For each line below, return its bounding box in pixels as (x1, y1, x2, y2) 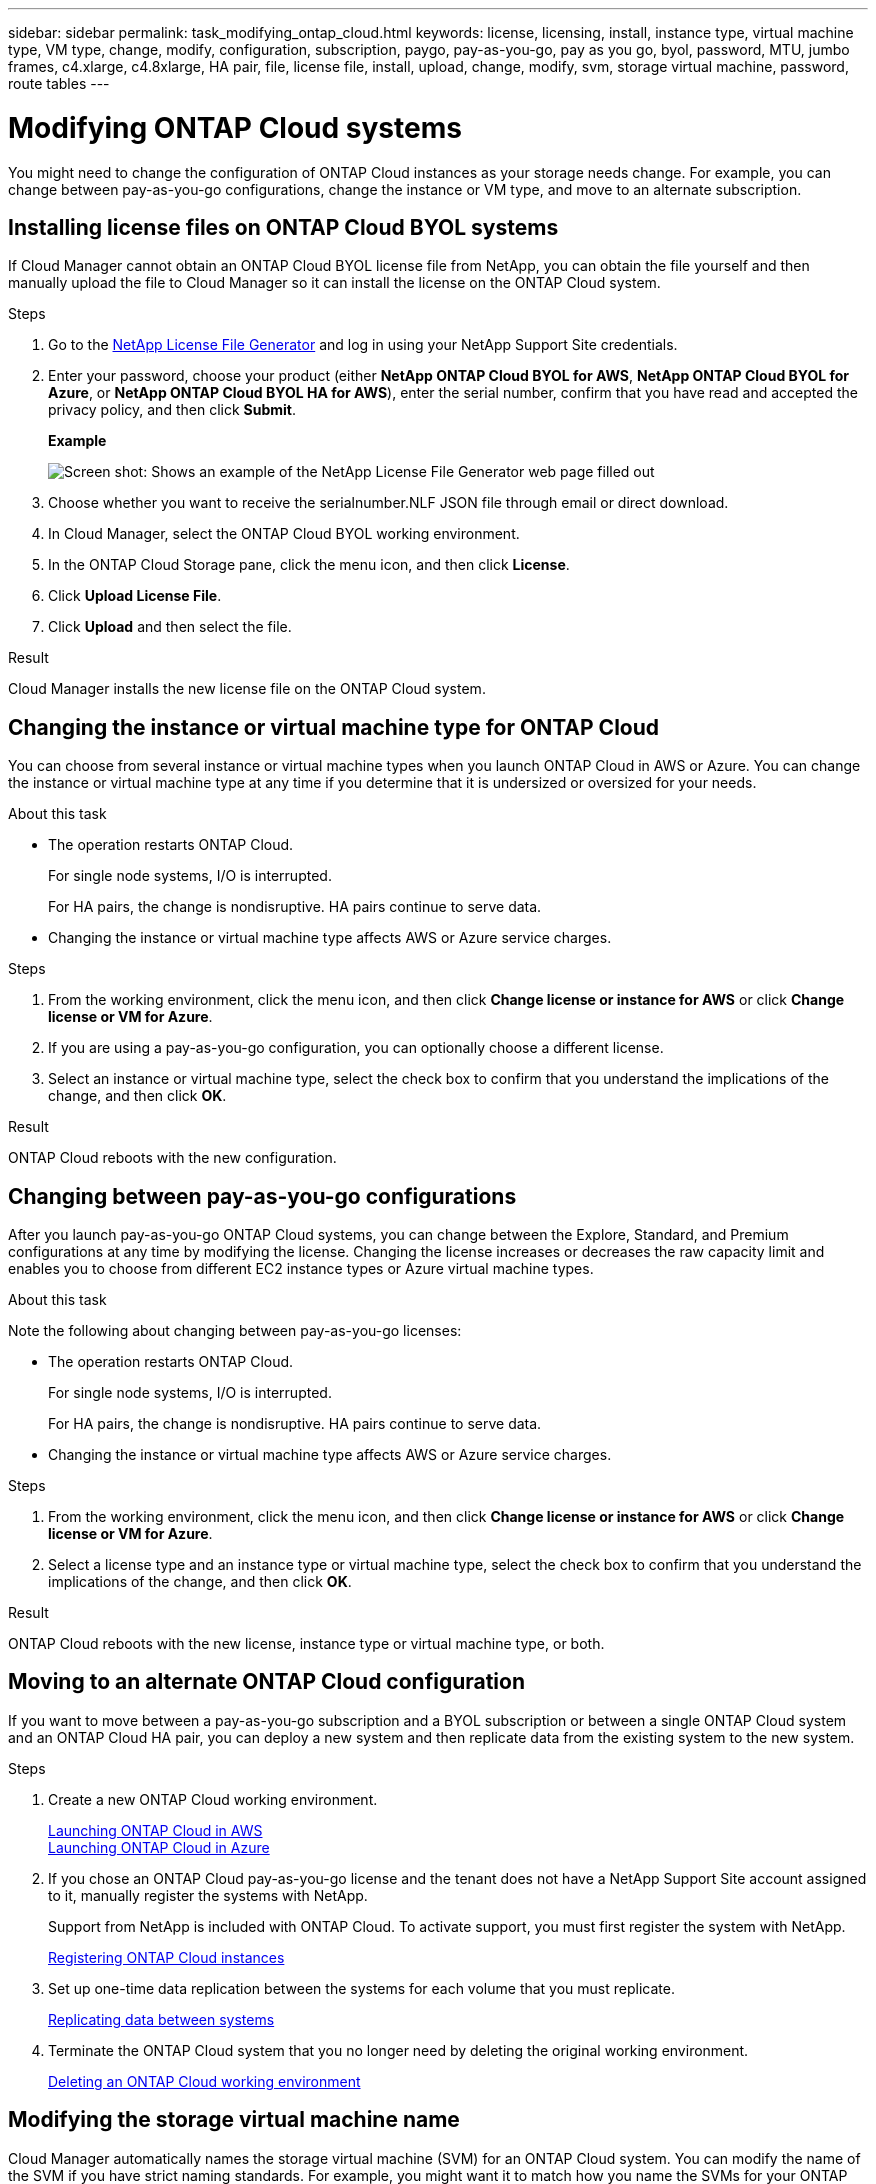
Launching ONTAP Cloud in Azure (48, 1838, 270, 1856)
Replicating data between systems (48, 2010, 275, 2028)
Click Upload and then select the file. (48, 618, 292, 636)
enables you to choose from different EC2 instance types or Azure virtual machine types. (8, 1260, 594, 1278)
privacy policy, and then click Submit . (48, 401, 296, 419)
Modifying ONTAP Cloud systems (8, 110, 462, 145)
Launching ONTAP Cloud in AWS (48, 1821, 263, 1839)
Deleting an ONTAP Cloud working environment (48, 2072, 361, 2090)
